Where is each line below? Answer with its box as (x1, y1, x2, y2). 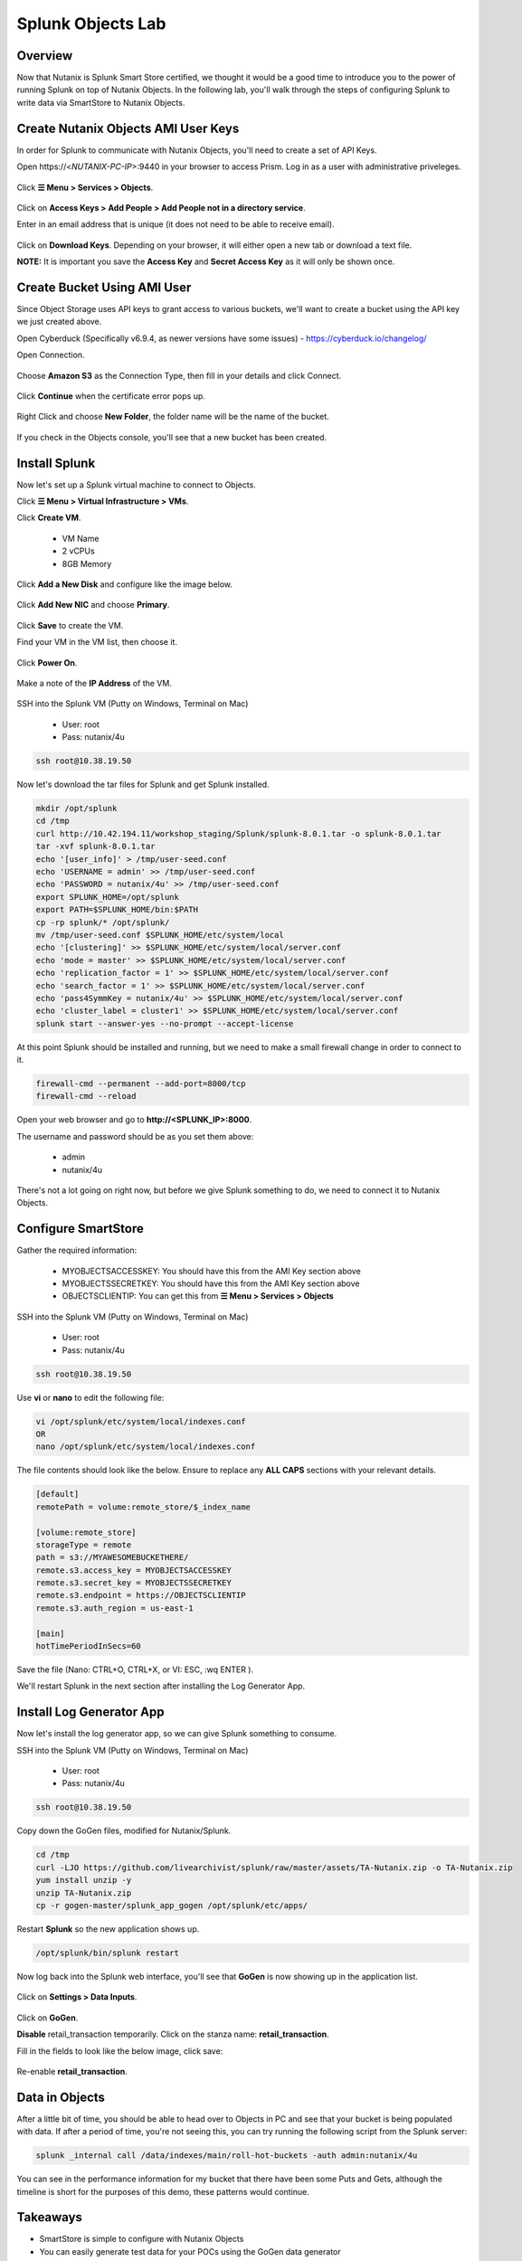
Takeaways (16, 2209, 83, 2225)
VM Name (62, 533, 100, 544)
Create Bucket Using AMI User (16, 279, 192, 295)
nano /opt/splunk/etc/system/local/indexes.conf (35, 1442, 256, 1452)
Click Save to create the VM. (16, 620, 124, 630)
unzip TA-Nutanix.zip (35, 1887, 132, 1898)
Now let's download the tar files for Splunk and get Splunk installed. (16, 779, 270, 790)
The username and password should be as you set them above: (16, 1130, 254, 1141)
